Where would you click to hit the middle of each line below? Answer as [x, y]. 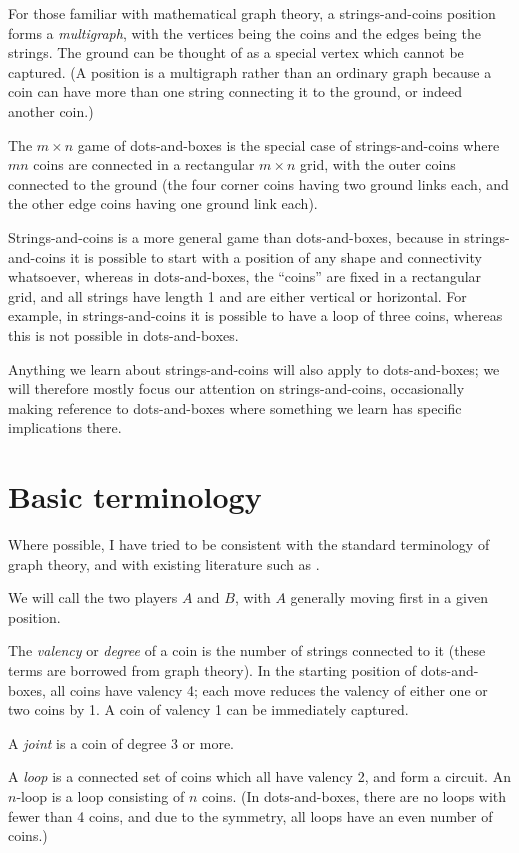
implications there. [65, 427]
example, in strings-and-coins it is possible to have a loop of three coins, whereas [255, 315]
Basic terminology [135, 496]
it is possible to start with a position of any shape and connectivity [276, 256]
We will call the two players [93, 597]
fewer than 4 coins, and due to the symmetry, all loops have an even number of [250, 815]
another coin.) [51, 110]
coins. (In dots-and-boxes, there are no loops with [354, 795]
